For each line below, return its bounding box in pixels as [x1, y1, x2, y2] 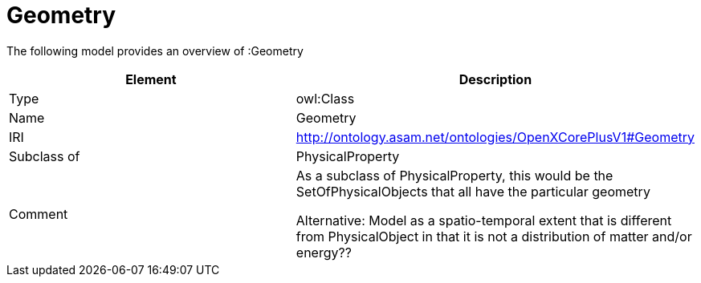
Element [125, 71, 177, 87]
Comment [9, 205, 68, 222]
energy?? [295, 244, 352, 261]
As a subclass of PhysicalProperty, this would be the [295, 167, 613, 184]
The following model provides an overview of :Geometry [6, 43, 304, 58]
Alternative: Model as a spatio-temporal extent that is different [295, 212, 672, 228]
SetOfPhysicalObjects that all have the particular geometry [295, 183, 650, 200]
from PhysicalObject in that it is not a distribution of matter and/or [295, 228, 692, 245]
